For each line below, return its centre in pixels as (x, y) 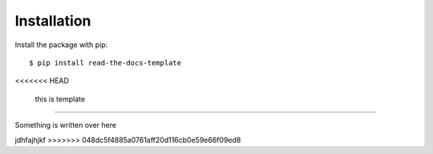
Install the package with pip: (61, 45)
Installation (53, 21)
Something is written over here (65, 125)
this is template (60, 99)
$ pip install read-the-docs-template (105, 63)
